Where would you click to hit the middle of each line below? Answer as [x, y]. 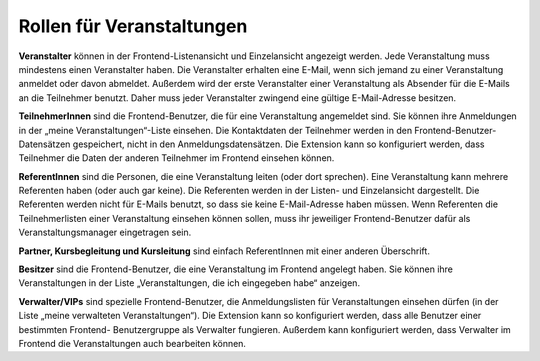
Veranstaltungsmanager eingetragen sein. [105, 232]
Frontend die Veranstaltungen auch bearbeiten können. [132, 343]
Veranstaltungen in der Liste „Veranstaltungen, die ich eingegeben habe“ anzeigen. [189, 283]
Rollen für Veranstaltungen [133, 26]
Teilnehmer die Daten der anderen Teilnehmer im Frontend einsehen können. [176, 158]
